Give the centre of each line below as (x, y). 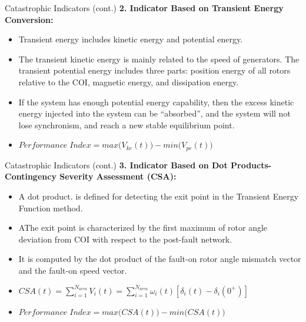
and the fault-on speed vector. (73, 270)
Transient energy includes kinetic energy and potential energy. (131, 39)
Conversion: (29, 19)
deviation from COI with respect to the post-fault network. (125, 239)
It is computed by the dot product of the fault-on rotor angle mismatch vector (160, 259)
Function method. (51, 208)
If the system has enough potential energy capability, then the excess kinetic (156, 102)
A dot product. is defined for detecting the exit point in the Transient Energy (159, 196)
